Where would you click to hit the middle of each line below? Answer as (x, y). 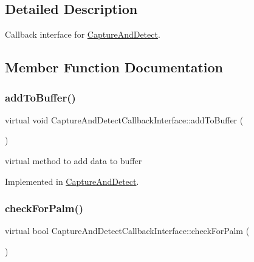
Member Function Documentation (114, 67)
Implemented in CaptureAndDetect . (72, 181)
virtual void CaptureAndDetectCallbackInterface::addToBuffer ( (124, 119)
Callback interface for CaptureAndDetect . (83, 34)
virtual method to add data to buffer (74, 160)
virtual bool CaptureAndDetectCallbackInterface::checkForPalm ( (127, 231)
